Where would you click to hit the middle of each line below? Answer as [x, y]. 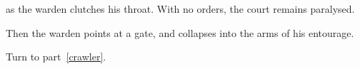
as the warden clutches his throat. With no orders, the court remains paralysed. [180, 9]
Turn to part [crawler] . [56, 57]
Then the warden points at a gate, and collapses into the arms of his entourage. [180, 32]
